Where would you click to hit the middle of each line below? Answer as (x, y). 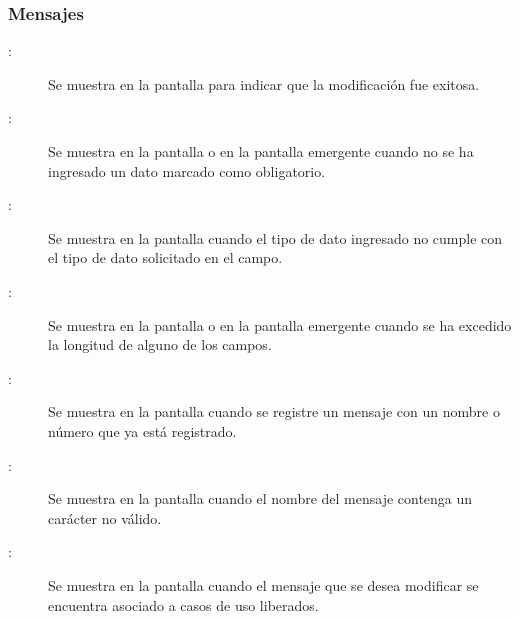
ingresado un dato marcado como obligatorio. (187, 170)
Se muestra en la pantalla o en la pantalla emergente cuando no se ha (261, 151)
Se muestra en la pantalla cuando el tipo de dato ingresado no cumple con (275, 237)
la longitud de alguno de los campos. (160, 344)
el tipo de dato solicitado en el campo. (165, 257)
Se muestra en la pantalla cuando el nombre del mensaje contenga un (260, 498)
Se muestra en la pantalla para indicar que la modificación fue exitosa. (264, 83)
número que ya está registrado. (142, 430)
